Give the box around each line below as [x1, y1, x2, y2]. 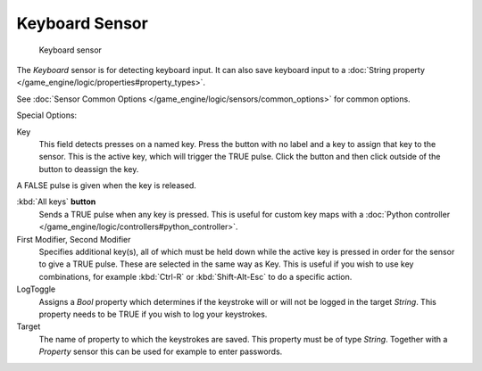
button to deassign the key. [38, 163, 139, 174]
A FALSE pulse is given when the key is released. [16, 180, 196, 191]
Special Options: [16, 110, 78, 120]
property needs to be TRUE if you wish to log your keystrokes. [38, 309, 268, 319]
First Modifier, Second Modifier [16, 234, 131, 244]
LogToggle [16, 284, 56, 294]
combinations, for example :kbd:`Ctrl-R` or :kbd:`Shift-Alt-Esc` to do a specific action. [38, 271, 353, 282]
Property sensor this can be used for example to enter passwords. [38, 346, 283, 357]
